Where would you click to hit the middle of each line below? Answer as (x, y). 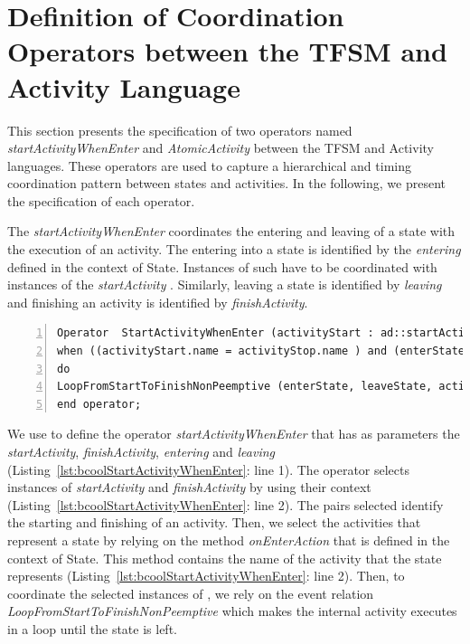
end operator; (99, 404)
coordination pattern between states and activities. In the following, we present (226, 183)
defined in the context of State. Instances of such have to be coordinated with (222, 266)
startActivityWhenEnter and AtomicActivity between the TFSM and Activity (221, 148)
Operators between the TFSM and (227, 51)
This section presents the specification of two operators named (180, 130)
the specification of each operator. (101, 200)
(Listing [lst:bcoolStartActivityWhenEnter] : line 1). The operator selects (209, 469)
